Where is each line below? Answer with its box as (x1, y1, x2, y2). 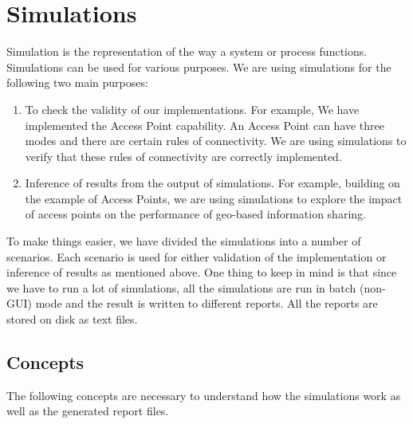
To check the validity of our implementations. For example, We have (25, 100, 360, 117)
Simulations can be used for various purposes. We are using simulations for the (6, 58, 391, 75)
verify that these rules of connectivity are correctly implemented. (25, 147, 342, 164)
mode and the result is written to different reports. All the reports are (35, 295, 378, 312)
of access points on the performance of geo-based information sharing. (25, 206, 366, 222)
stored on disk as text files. (6, 311, 138, 328)
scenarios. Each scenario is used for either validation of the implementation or (6, 248, 387, 265)
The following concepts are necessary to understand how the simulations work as (6, 387, 401, 403)
